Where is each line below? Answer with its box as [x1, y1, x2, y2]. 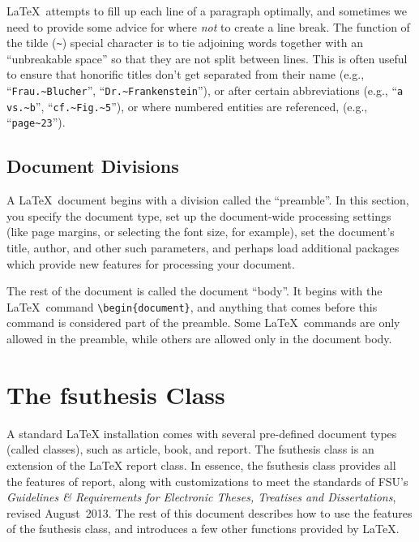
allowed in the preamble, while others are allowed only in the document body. [6, 330, 392, 347]
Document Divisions [6, 153, 179, 179]
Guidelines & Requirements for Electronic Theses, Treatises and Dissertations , [6, 488, 396, 505]
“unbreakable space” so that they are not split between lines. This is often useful [6, 49, 408, 67]
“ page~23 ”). [6, 114, 66, 131]
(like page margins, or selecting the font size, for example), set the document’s [6, 223, 395, 240]
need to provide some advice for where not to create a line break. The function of [6, 18, 410, 35]
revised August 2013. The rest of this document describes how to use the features [6, 504, 413, 521]
